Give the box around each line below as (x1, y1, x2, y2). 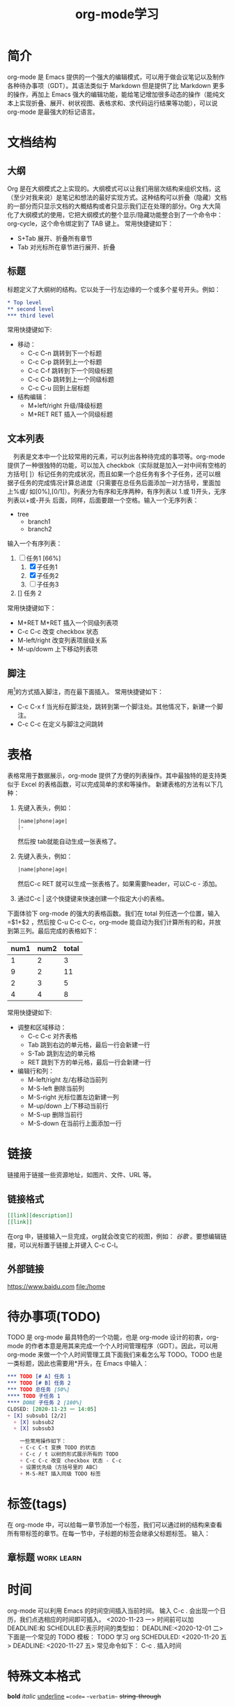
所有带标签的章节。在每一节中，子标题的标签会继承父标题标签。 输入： (7, 1529, 210, 1537)
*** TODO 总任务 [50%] (7, 1387, 70, 1394)
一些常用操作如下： (19, 1438, 67, 1445)
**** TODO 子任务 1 (7, 1393, 61, 1400)
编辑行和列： (17, 1067, 54, 1075)
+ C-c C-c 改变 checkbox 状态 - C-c (19, 1457, 122, 1464)
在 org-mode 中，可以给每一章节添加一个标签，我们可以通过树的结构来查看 (7, 1520, 223, 1529)
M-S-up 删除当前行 (27, 1111, 83, 1119)
